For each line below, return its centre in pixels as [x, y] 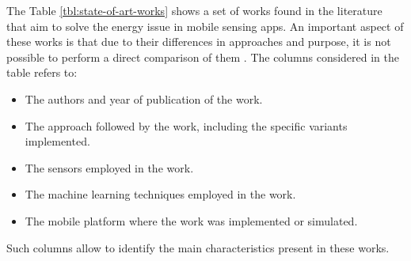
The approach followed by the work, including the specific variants [186, 125]
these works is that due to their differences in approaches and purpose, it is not [199, 42]
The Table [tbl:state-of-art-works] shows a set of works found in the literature [194, 10]
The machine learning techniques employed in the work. [160, 194]
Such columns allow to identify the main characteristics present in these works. [198, 247]
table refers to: [42, 72]
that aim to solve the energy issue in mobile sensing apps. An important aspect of [205, 26]
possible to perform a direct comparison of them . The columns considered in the [203, 57]
